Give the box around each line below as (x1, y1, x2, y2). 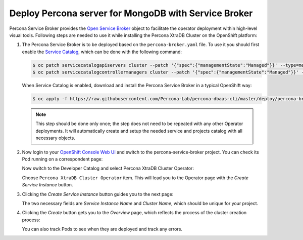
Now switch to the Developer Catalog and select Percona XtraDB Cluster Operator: (22, 165, 194, 172)
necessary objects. (35, 135, 75, 141)
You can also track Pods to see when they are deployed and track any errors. (22, 226, 183, 232)
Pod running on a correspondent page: (22, 156, 103, 162)
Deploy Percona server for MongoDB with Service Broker (9, 8, 253, 19)
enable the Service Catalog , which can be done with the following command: (22, 49, 182, 55)
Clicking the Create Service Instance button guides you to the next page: (22, 191, 174, 197)
